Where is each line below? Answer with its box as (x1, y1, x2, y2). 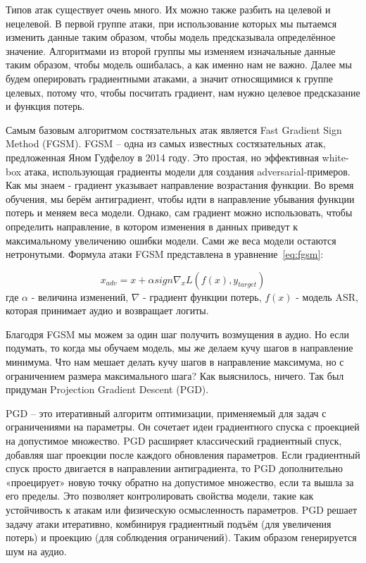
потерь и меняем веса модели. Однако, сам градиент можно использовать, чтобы (6, 205, 353, 220)
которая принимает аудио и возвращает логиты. (6, 303, 209, 318)
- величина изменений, (31, 289, 129, 304)
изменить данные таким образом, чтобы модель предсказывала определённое (6, 30, 336, 44)
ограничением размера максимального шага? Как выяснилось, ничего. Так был (6, 368, 344, 383)
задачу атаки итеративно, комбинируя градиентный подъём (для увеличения (6, 516, 332, 531)
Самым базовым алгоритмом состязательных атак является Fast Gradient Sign (6, 122, 342, 137)
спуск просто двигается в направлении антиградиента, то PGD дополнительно (6, 461, 343, 476)
